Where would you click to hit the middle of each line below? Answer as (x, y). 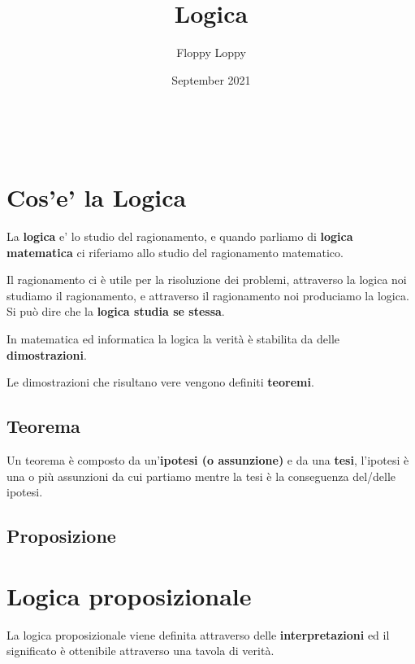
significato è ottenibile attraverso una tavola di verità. (140, 651)
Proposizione (61, 536)
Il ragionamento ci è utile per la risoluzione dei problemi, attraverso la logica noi (207, 280)
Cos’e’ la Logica (97, 197)
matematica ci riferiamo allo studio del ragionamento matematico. (175, 252)
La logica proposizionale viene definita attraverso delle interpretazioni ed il (198, 634)
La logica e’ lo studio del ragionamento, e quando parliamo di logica (180, 236)
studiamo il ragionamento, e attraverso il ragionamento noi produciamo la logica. (208, 295)
